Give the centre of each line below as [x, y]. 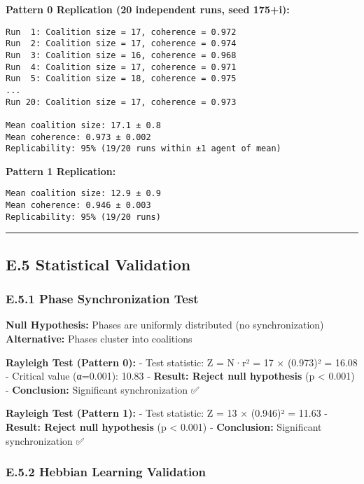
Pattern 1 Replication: [61, 171]
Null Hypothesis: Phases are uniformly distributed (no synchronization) [165, 325]
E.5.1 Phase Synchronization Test [102, 299]
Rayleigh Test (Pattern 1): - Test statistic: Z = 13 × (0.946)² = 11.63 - [167, 413]
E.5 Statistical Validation [98, 264]
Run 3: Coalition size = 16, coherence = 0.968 [121, 55]
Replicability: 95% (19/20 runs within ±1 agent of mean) [143, 149]
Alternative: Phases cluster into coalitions [99, 338]
